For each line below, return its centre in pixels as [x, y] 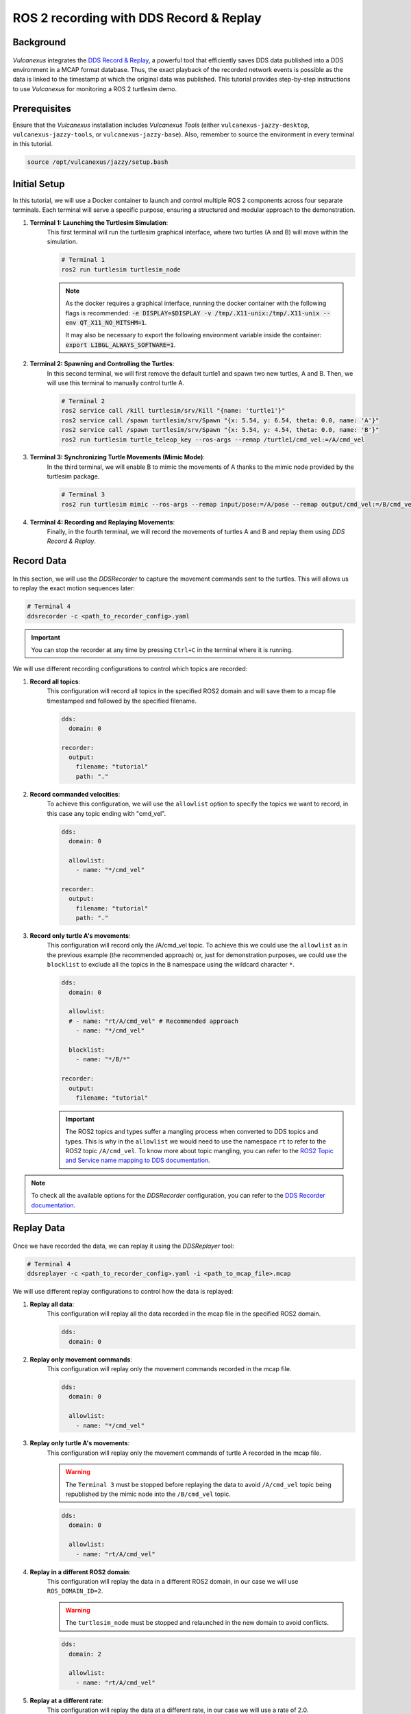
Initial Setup [39, 184]
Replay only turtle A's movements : [80, 1443]
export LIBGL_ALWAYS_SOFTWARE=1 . [121, 345]
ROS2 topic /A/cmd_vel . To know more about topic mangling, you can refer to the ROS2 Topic [199, 1151]
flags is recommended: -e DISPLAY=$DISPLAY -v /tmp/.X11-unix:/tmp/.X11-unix [192, 313]
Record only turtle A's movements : [80, 936]
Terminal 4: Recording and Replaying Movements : [102, 522]
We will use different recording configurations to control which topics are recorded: [130, 669]
